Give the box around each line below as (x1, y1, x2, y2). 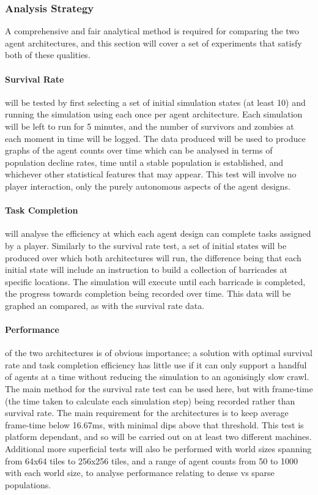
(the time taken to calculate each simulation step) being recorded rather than (5, 394, 295, 407)
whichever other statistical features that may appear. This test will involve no (5, 168, 297, 181)
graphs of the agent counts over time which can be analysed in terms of (5, 144, 273, 157)
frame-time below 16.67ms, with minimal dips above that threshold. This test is (5, 418, 304, 431)
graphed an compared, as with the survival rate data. (5, 299, 205, 311)
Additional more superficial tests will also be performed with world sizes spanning (5, 442, 312, 455)
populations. (5, 478, 51, 491)
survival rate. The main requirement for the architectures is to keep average (5, 406, 289, 419)
